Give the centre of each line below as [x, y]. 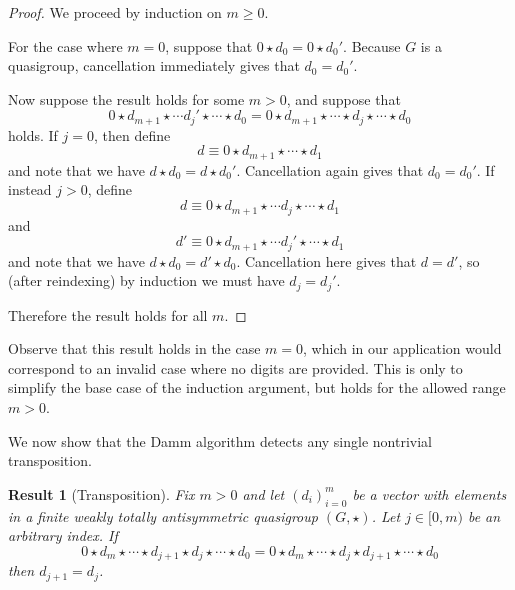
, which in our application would [402, 348]
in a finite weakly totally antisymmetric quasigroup [163, 515]
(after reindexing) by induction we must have [146, 280]
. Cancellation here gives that [326, 260]
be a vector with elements [429, 493]
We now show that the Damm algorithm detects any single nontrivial [220, 440]
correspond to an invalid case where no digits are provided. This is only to [235, 367]
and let [263, 493]
